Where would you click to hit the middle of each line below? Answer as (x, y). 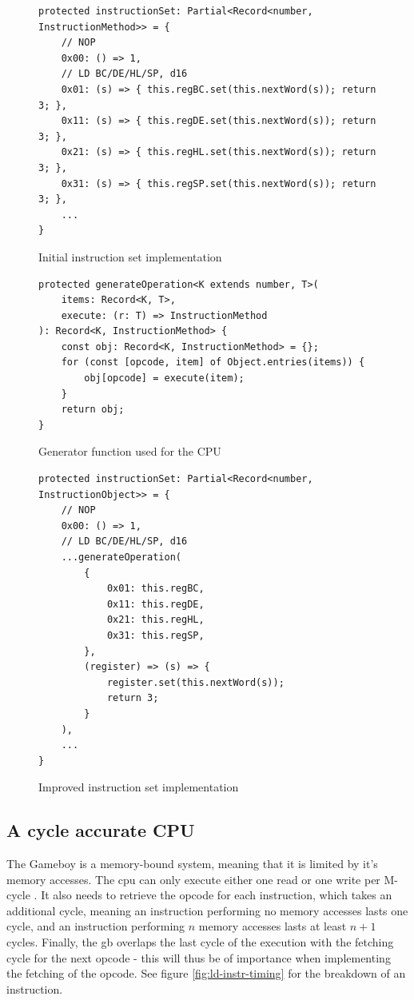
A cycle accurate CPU (101, 830)
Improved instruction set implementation (139, 787)
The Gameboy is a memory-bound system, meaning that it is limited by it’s (192, 864)
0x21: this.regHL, (155, 620)
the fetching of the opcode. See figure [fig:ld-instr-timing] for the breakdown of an (206, 973)
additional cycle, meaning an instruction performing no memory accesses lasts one (207, 910)
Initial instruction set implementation (130, 256)
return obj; (93, 410)
